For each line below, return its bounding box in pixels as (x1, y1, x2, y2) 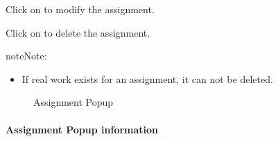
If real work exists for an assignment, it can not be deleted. (21, 71, 273, 86)
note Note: (6, 48, 47, 63)
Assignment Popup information (6, 122, 159, 136)
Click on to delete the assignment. (6, 25, 150, 39)
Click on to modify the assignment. (6, 2, 155, 16)
